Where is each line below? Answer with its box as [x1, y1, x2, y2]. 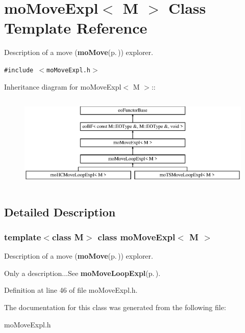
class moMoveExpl [97, 230, 176, 243]
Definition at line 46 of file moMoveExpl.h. [4, 285, 138, 295]
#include [4, 66, 34, 74]
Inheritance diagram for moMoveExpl [4, 81, 121, 92]
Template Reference [4, 17, 148, 38]
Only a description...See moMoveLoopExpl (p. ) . [4, 267, 161, 278]
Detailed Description [4, 204, 116, 219]
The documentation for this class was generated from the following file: [4, 302, 226, 313]
